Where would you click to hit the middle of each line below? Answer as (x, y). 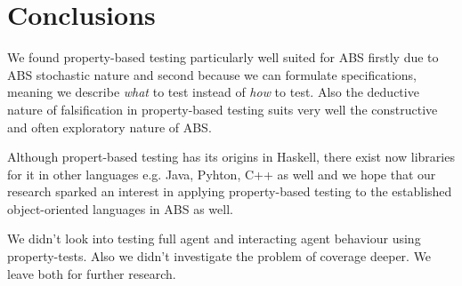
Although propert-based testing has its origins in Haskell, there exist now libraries (231, 157)
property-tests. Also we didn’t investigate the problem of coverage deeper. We (219, 256)
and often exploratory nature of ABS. (109, 127)
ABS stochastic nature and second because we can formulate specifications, (212, 74)
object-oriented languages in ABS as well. (120, 208)
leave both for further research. (92, 273)
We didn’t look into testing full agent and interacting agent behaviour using (214, 238)
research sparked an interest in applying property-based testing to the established (230, 191)
